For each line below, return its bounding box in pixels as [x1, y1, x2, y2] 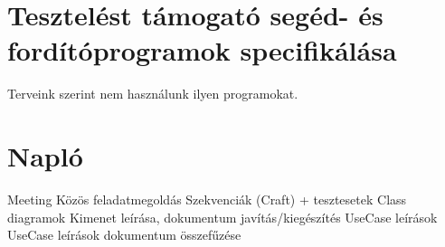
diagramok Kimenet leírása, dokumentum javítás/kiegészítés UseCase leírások [7, 207, 438, 226]
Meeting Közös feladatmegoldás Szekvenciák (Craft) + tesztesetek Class [7, 190, 407, 209]
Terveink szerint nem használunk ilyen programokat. [7, 84, 298, 103]
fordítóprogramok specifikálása [7, 32, 397, 69]
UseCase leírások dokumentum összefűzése [7, 225, 241, 244]
